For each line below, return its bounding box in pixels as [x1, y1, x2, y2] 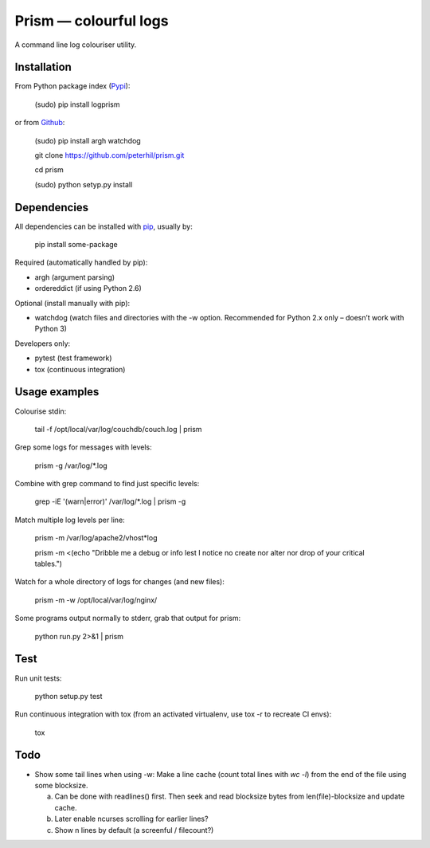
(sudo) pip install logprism [34, 100, 120, 109]
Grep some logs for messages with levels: [14, 442, 153, 452]
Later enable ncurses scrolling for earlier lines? [54, 814, 209, 824]
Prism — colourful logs [14, 12, 169, 29]
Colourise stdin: [14, 406, 67, 416]
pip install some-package [34, 240, 119, 249]
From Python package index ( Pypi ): [14, 81, 131, 91]
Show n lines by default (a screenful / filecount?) [54, 825, 214, 834]
